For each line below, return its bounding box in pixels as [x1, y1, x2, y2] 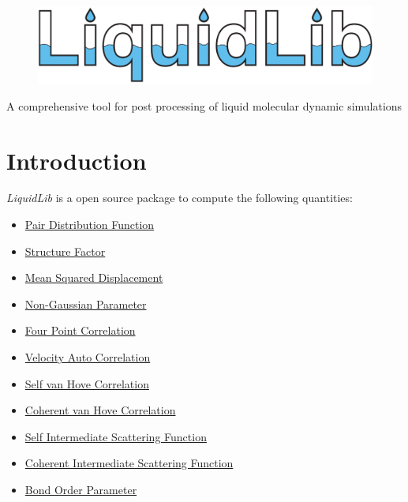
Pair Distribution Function [24, 216, 155, 233]
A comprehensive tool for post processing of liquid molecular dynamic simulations [6, 97, 402, 114]
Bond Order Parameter [24, 481, 137, 497]
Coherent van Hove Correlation [24, 402, 176, 418]
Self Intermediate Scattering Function [24, 428, 207, 444]
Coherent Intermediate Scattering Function [24, 455, 234, 471]
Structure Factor [24, 242, 106, 259]
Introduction [6, 144, 147, 176]
